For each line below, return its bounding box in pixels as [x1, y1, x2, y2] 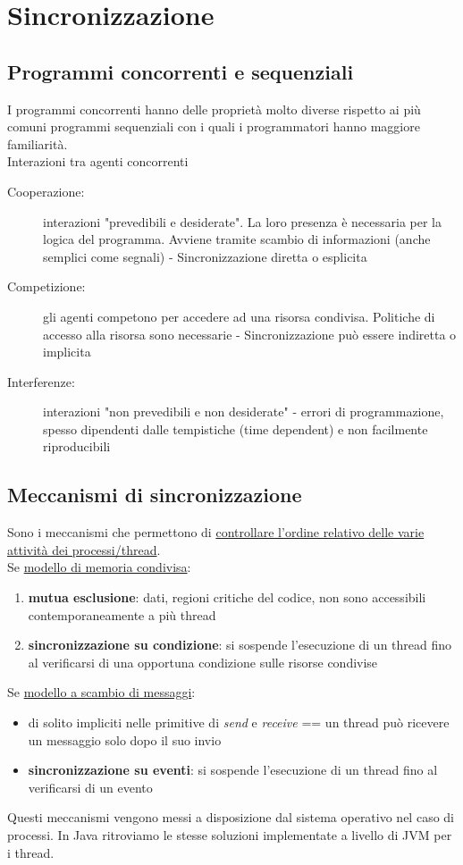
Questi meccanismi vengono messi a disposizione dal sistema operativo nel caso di [7, 808, 454, 827]
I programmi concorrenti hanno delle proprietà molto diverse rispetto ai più [7, 99, 421, 118]
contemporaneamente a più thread [28, 605, 216, 624]
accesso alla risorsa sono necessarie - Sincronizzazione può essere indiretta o [43, 324, 457, 343]
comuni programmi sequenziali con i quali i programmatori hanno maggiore [7, 117, 420, 136]
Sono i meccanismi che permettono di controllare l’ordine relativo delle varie [7, 523, 425, 542]
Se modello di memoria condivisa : [7, 558, 191, 576]
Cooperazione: [7, 181, 85, 200]
